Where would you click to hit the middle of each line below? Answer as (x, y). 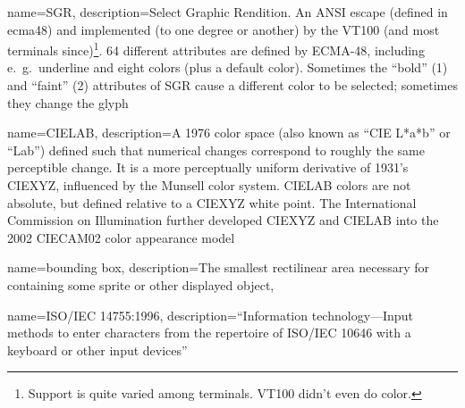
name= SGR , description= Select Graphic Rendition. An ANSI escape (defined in (228, 12)
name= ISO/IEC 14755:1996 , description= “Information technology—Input (210, 315)
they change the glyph (68, 102)
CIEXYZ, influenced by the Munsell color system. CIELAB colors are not (209, 185)
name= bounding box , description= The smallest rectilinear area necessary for (218, 267)
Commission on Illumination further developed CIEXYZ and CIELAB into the (223, 220)
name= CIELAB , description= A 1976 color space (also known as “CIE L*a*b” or (229, 133)
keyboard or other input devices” (97, 350)
